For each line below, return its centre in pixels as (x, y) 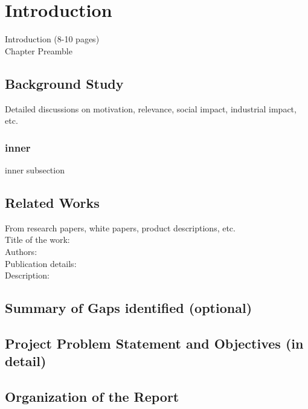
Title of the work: (37, 240)
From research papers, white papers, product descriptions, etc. (120, 227)
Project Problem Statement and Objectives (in (154, 343)
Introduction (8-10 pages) (52, 39)
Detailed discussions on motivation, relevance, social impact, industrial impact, (151, 108)
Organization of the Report (92, 397)
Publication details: (41, 263)
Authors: (21, 251)
